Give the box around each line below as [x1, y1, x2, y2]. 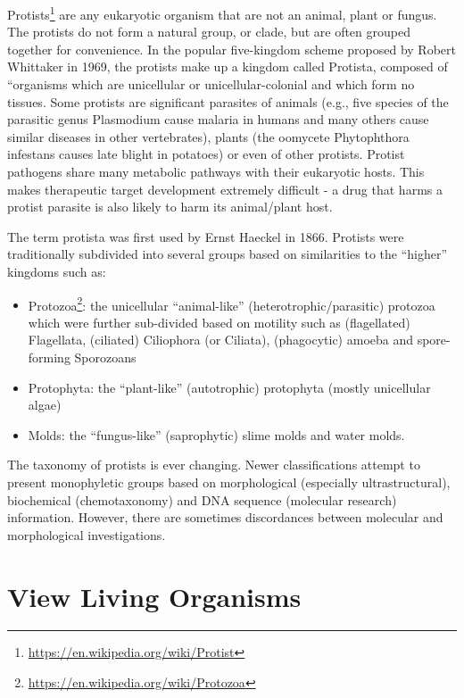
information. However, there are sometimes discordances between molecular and [7, 508, 443, 527]
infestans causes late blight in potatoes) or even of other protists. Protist [7, 145, 405, 163]
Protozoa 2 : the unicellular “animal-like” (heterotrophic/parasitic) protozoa [28, 293, 435, 314]
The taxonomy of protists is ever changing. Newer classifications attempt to [7, 455, 420, 474]
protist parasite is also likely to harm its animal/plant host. [7, 197, 333, 216]
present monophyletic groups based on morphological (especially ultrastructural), [7, 472, 451, 491]
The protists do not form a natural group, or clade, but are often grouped [7, 22, 410, 41]
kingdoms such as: [7, 262, 106, 280]
